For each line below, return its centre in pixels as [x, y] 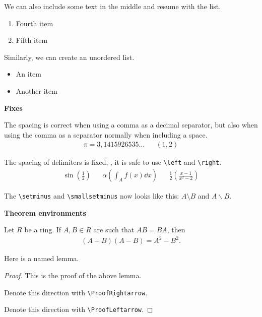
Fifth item [32, 40]
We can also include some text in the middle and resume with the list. [113, 6]
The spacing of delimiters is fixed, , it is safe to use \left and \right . [113, 162]
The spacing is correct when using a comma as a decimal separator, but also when [131, 125]
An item [28, 74]
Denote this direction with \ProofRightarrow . [76, 292]
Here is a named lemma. [42, 258]
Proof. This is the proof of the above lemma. [73, 275]
